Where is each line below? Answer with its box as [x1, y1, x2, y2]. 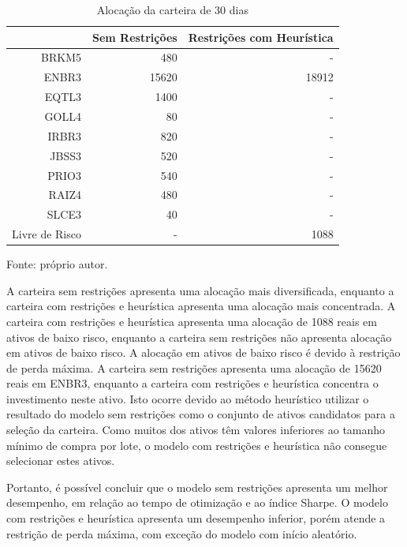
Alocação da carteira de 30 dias [96, 2, 248, 17]
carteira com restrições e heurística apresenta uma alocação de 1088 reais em [6, 313, 377, 329]
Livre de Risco [12, 226, 81, 242]
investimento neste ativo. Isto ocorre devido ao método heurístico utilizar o [6, 390, 369, 407]
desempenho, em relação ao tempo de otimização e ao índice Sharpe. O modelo [6, 494, 388, 511]
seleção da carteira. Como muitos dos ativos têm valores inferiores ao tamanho [6, 421, 386, 438]
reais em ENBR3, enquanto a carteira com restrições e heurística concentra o [6, 375, 379, 392]
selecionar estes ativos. [6, 452, 115, 469]
